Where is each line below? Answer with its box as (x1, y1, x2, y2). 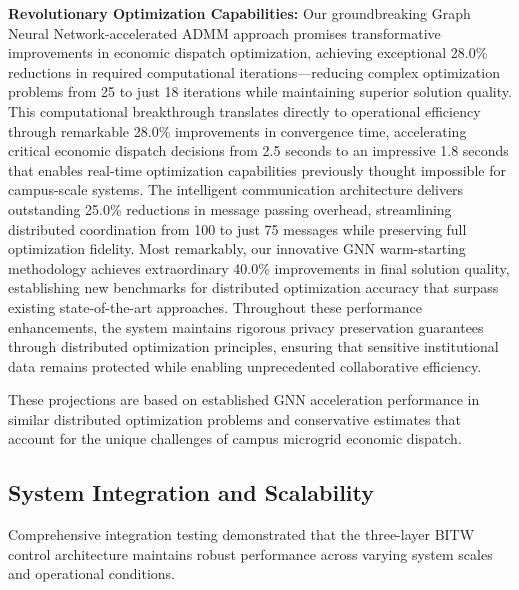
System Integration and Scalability (8, 477, 374, 508)
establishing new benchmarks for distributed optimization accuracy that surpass (8, 277, 499, 298)
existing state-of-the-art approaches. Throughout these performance (8, 296, 422, 317)
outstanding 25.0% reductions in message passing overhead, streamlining (8, 198, 452, 219)
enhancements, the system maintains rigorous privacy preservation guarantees (8, 316, 484, 337)
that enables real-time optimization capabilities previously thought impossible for (8, 159, 506, 180)
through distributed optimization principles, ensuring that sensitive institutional (8, 336, 499, 357)
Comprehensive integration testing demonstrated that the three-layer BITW (8, 524, 475, 545)
